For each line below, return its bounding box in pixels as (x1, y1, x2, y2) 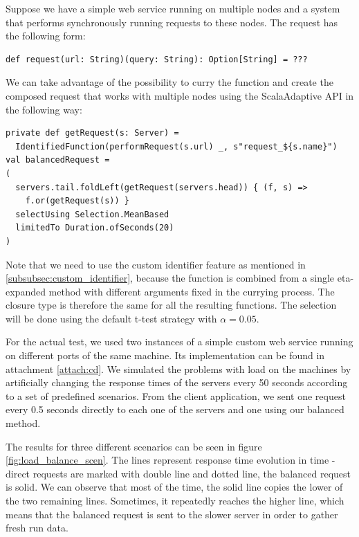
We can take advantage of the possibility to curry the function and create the (6, 75, 333, 89)
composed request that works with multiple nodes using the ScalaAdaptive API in (6, 88, 354, 102)
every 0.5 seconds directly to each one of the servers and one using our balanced (6, 402, 344, 417)
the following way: (6, 102, 82, 116)
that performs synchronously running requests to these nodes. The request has (6, 15, 338, 29)
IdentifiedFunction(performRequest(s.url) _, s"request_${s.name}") (15, 141, 338, 152)
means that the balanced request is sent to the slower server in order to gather (6, 507, 338, 521)
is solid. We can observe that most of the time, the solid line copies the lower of (6, 480, 343, 494)
